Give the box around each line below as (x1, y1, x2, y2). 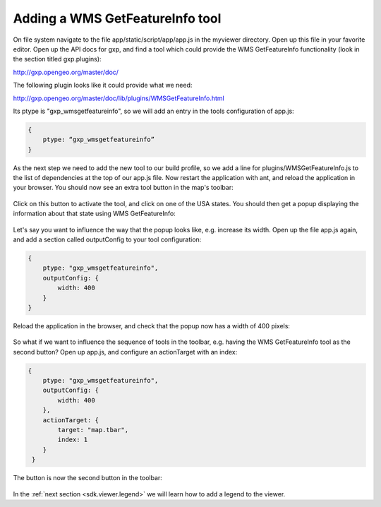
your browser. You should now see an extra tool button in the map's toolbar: (13, 184, 234, 192)
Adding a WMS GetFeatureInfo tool (13, 11, 222, 26)
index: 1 (57, 436, 88, 444)
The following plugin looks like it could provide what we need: (13, 81, 193, 90)
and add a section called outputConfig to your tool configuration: (13, 235, 202, 244)
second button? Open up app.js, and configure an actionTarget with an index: (13, 347, 238, 356)
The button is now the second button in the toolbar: (13, 474, 162, 482)
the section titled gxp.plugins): (13, 55, 102, 64)
